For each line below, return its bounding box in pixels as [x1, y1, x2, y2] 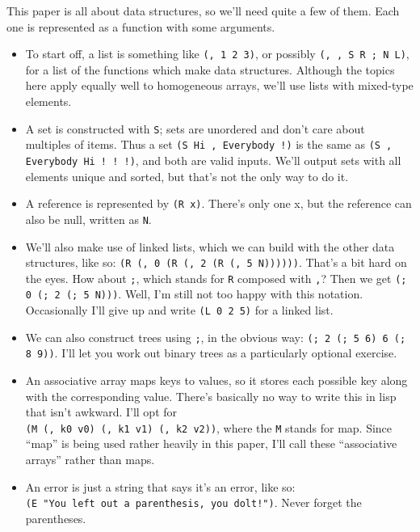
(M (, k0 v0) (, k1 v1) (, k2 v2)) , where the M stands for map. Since [25, 419, 393, 436]
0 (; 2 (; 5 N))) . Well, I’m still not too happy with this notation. [25, 285, 363, 302]
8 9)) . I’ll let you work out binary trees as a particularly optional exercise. [25, 344, 397, 361]
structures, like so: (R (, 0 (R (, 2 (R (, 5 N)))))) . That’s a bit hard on [25, 254, 407, 271]
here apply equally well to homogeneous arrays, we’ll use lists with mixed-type [25, 77, 414, 94]
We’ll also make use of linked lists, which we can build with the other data [25, 238, 395, 255]
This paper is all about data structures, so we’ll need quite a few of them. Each [6, 2, 400, 19]
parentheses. [25, 509, 86, 526]
